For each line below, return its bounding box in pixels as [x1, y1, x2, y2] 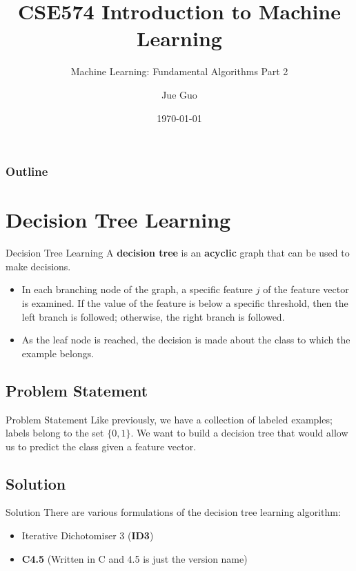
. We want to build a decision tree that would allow [130, 425, 348, 440]
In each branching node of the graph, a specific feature [21, 282, 253, 297]
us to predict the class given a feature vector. [6, 439, 197, 453]
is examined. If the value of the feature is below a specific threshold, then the [21, 295, 348, 310]
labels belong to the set [6, 425, 104, 440]
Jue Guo [161, 87, 197, 101]
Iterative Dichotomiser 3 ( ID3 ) [21, 528, 154, 543]
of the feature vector [263, 282, 349, 297]
